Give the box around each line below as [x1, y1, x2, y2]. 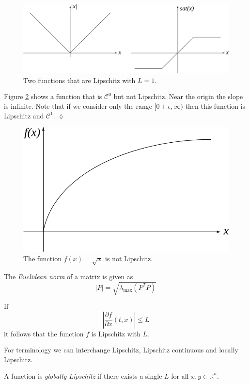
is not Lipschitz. [105, 253, 153, 264]
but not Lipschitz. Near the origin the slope [113, 91, 243, 101]
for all [171, 370, 189, 381]
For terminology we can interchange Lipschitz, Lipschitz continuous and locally [4, 345, 238, 355]
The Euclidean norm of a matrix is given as [4, 271, 133, 282]
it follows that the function [4, 328, 84, 338]
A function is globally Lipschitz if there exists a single [4, 370, 162, 381]
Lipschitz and [4, 110, 44, 120]
